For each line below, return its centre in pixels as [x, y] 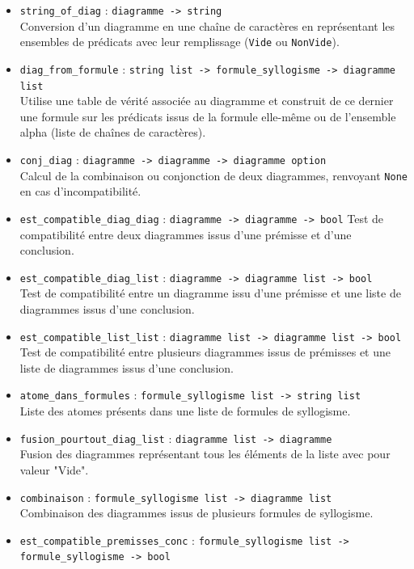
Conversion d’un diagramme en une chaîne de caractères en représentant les [207, 25]
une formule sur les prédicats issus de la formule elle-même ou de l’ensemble [208, 116]
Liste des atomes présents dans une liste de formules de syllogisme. [185, 411]
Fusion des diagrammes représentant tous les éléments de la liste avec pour [205, 454]
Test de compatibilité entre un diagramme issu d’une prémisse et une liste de [210, 293]
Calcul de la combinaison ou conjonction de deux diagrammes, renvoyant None [213, 175]
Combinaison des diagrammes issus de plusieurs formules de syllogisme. [196, 513]
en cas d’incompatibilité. [80, 191]
